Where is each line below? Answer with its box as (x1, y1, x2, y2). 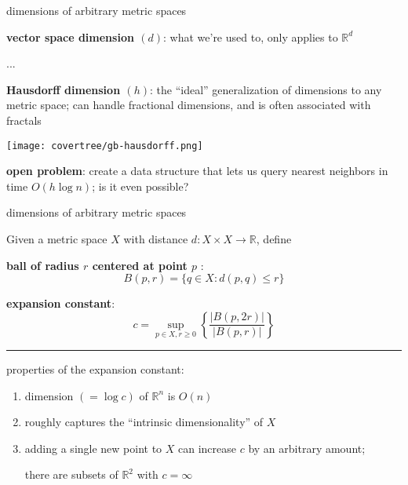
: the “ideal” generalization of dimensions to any (150, 81, 382, 97)
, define (256, 231, 292, 246)
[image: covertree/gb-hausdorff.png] (6, 140, 203, 151)
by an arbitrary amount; (248, 439, 366, 456)
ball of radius (6, 257, 79, 273)
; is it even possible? (92, 177, 189, 194)
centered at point (92, 257, 188, 273)
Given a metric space (6, 231, 107, 246)
